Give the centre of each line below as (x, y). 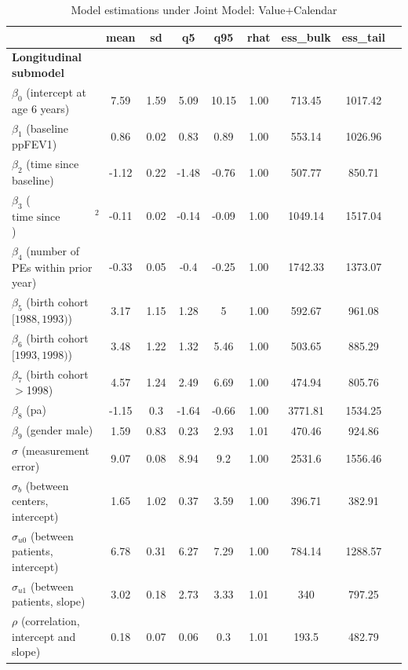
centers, (30, 501)
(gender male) (60, 430)
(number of (53, 251)
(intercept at (56, 92)
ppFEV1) (35, 144)
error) (26, 465)
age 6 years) (41, 108)
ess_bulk (306, 37)
